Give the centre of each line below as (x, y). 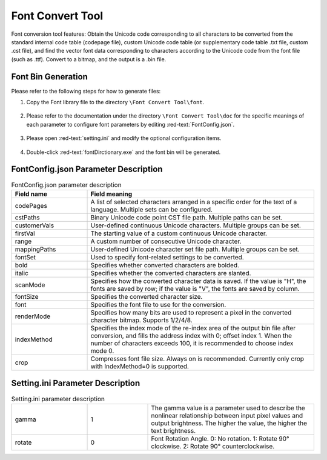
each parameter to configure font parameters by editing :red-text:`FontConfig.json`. (130, 124)
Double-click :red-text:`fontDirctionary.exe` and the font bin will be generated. (124, 152)
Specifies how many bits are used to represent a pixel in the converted (191, 312)
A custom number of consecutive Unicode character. (166, 241)
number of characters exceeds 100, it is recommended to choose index (192, 343)
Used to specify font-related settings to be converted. (167, 257)
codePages (31, 205)
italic (21, 273)
